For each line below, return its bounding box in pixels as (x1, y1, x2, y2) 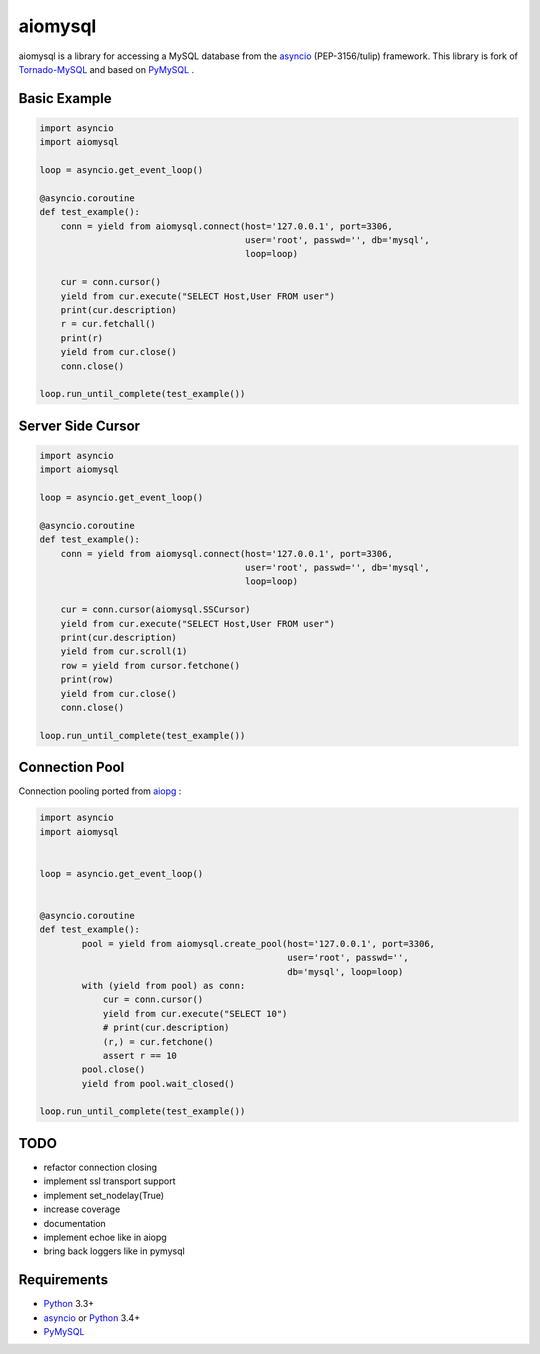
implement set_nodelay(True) (43, 1189, 165, 1201)
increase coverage (43, 1203, 121, 1215)
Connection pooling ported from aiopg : (18, 785, 182, 797)
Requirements (18, 1271, 109, 1289)
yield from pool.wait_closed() (81, 1078, 235, 1089)
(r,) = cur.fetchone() (102, 1036, 214, 1047)
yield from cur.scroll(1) (60, 646, 188, 657)
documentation (43, 1217, 107, 1229)
